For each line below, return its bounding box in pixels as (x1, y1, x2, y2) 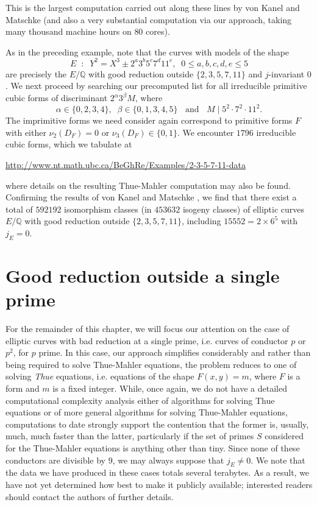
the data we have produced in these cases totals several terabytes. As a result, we (5, 466, 310, 479)
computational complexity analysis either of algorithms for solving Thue (5, 394, 275, 406)
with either (5, 125, 46, 138)
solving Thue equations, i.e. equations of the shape (5, 370, 194, 383)
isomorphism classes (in (64, 202, 152, 215)
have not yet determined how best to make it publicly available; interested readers (5, 478, 313, 490)
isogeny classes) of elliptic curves (182, 202, 305, 215)
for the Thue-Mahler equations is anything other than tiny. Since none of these (5, 441, 300, 454)
